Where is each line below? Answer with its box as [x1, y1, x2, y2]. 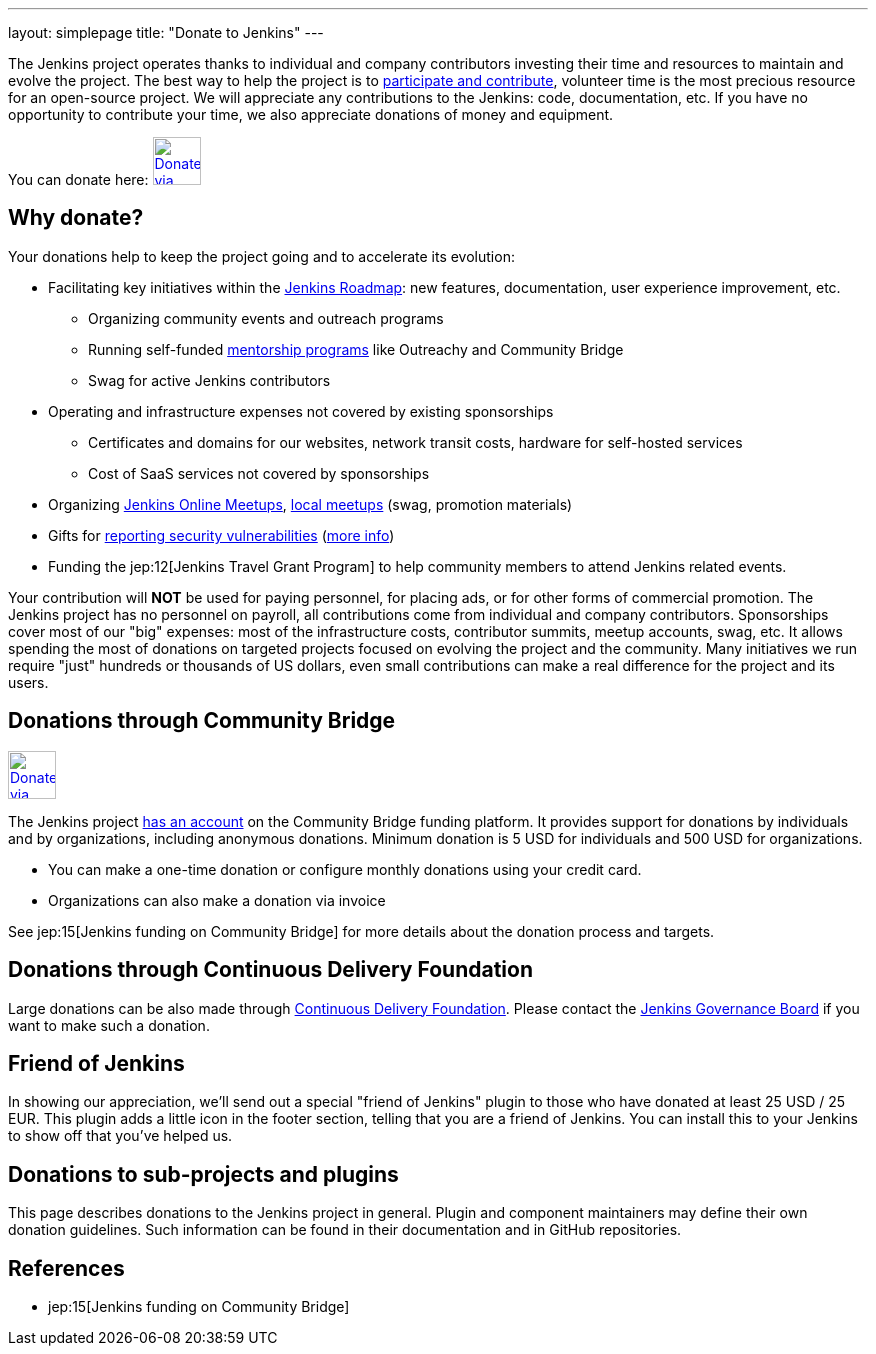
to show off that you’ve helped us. [8, 1127, 233, 1145]
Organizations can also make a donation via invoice [48, 891, 386, 909]
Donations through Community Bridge [8, 708, 396, 734]
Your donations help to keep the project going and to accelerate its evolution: [8, 247, 515, 265]
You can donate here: [8, 171, 149, 188]
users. [8, 673, 49, 691]
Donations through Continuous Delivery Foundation [8, 957, 533, 983]
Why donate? [8, 205, 144, 231]
